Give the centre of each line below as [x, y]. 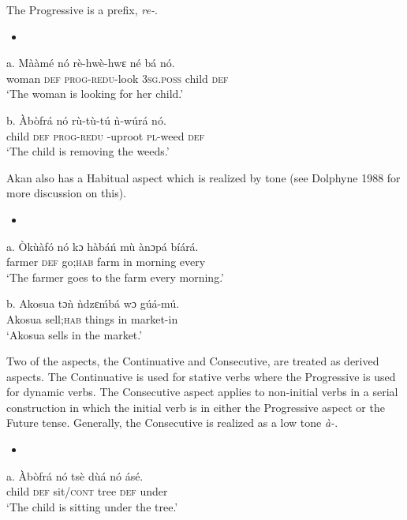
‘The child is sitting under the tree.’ [92, 506]
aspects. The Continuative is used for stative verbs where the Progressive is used [201, 376]
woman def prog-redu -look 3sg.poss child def [118, 78]
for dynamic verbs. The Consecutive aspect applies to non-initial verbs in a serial [202, 392]
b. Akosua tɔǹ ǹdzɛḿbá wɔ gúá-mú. [93, 303]
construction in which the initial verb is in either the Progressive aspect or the [196, 407]
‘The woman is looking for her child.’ [95, 94]
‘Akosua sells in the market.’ [75, 334]
